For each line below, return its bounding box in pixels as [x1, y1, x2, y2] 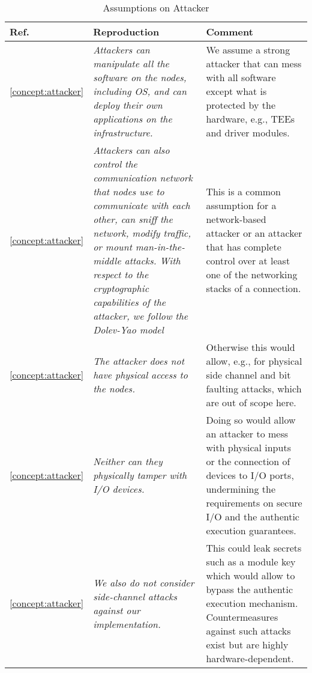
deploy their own [93, 98, 163, 112]
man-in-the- [135, 240, 185, 254]
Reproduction [93, 25, 160, 38]
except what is [206, 84, 267, 98]
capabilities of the [93, 295, 166, 309]
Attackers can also [93, 143, 170, 157]
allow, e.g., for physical [206, 354, 302, 368]
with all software [206, 70, 276, 84]
